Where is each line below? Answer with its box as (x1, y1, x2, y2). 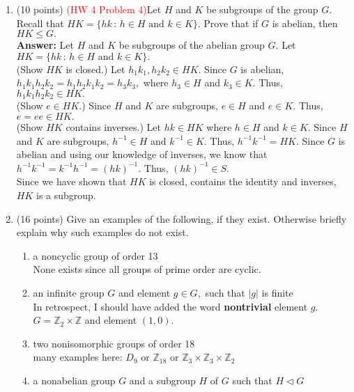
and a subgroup (129, 373, 196, 387)
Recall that (16, 15, 64, 30)
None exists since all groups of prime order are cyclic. (33, 262, 261, 276)
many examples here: (33, 350, 123, 364)
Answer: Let (16, 38, 75, 52)
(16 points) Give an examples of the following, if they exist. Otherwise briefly (16, 211, 347, 226)
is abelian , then (272, 15, 338, 30)
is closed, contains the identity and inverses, (149, 174, 337, 189)
